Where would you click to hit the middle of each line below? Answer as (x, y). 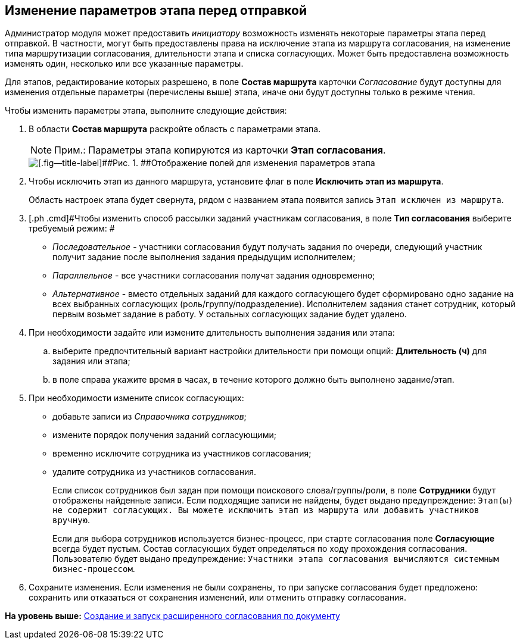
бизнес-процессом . (94, 569)
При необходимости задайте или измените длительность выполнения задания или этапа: (212, 333)
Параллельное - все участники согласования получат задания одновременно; (214, 276)
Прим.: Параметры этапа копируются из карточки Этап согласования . (220, 150)
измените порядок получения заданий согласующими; (164, 435)
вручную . (71, 520)
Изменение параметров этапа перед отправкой (156, 10)
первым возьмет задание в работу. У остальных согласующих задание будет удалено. (230, 314)
